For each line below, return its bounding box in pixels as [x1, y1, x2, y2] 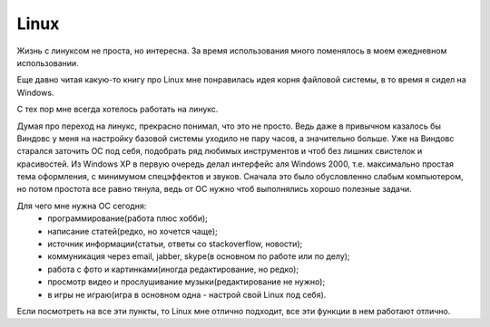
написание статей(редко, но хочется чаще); [47, 226, 218, 236]
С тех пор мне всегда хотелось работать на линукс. [16, 104, 219, 115]
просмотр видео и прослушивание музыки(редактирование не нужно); [47, 276, 326, 287]
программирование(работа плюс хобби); [47, 213, 209, 224]
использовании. [16, 57, 79, 68]
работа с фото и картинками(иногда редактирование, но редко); [47, 264, 299, 274]
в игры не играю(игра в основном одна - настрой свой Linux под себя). [47, 289, 327, 300]
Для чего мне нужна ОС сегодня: [16, 200, 147, 211]
